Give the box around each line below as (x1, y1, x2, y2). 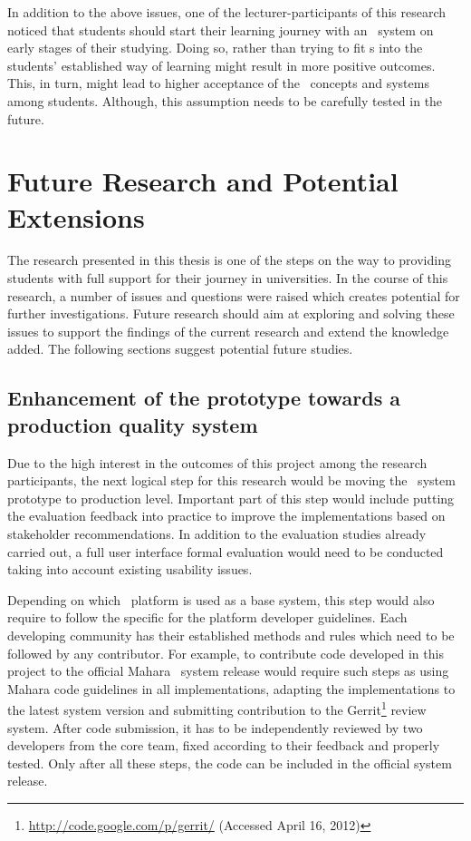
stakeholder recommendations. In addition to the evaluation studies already (7, 524, 427, 543)
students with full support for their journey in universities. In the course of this (7, 269, 448, 288)
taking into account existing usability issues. (7, 560, 253, 579)
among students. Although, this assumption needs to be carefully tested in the (7, 91, 443, 110)
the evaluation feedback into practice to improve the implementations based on (7, 506, 446, 525)
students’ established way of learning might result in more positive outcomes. (7, 55, 436, 74)
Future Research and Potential (7, 162, 399, 200)
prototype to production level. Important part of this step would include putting (7, 488, 455, 507)
